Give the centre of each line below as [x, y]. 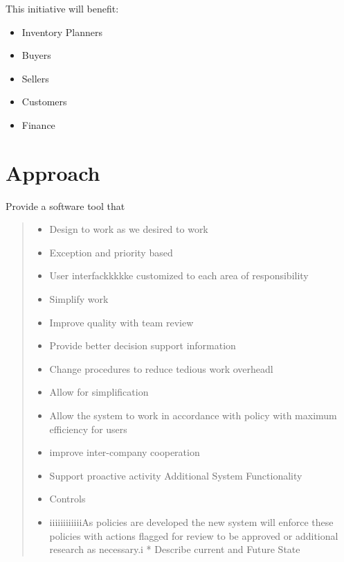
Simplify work [79, 299]
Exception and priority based [111, 252]
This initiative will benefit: [62, 8]
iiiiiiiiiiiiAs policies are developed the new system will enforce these [191, 522]
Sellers [35, 78]
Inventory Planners [62, 32]
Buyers [36, 55]
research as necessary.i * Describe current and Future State [175, 549]
